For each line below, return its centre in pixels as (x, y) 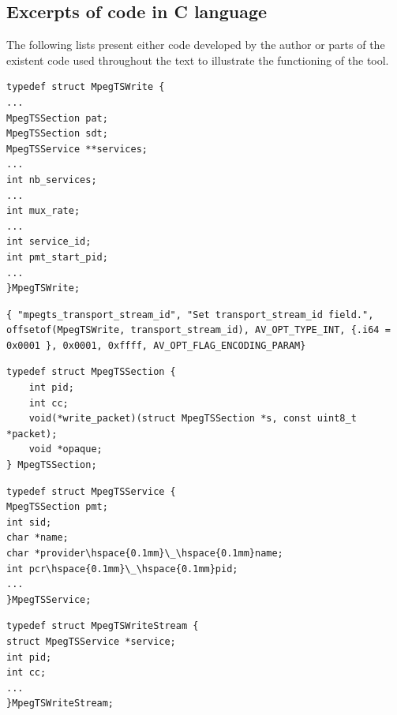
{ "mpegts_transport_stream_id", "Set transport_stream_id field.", (190, 314)
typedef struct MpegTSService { (91, 491)
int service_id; (49, 242)
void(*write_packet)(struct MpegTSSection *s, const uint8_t (193, 419)
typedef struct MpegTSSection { (91, 372)
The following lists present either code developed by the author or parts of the (196, 45)
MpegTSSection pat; (57, 118)
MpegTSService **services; (77, 149)
